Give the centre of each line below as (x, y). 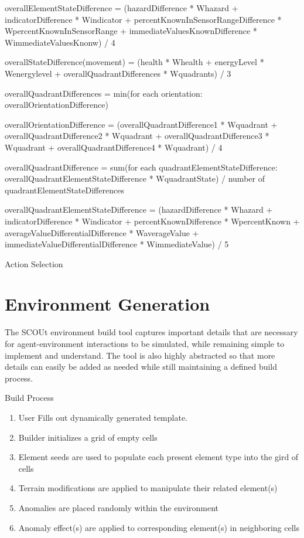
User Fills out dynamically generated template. (103, 417)
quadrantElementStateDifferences (64, 190)
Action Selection (34, 263)
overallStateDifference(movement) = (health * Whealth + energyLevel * (134, 62)
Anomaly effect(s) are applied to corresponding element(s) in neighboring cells (159, 527)
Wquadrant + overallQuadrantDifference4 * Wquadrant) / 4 (114, 147)
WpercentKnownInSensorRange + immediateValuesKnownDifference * (131, 31)
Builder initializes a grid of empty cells (88, 437)
